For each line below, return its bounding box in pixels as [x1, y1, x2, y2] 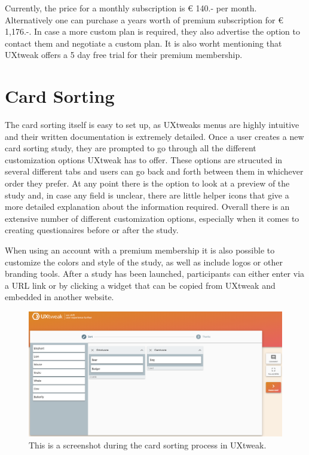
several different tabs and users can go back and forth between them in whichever [5, 165, 304, 178]
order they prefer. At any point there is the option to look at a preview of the [5, 177, 290, 190]
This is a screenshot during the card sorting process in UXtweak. [29, 438, 267, 451]
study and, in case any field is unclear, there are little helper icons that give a [5, 188, 289, 201]
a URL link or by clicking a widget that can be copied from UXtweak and [5, 279, 276, 291]
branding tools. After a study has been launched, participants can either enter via [5, 267, 305, 280]
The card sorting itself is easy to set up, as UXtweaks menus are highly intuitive [5, 118, 299, 131]
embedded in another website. [5, 291, 114, 303]
